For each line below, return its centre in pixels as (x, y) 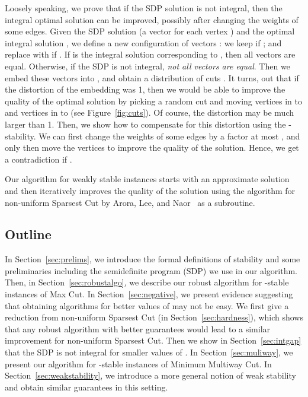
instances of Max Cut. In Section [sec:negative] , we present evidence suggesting (149, 294)
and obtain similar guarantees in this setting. (86, 387)
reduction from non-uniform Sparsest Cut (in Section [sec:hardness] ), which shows (154, 317)
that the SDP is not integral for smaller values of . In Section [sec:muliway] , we (149, 352)
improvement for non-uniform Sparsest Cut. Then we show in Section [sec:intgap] (153, 340)
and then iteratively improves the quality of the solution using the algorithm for (150, 190)
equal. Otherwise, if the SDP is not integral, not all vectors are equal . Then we (147, 66)
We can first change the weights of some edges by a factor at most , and (169, 136)
